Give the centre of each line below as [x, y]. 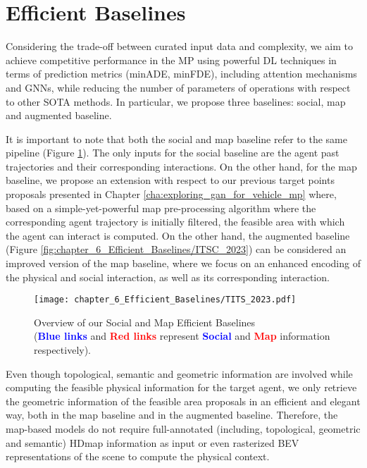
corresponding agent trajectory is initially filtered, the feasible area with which [175, 222]
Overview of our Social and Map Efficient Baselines [145, 322]
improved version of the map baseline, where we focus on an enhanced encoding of [183, 263]
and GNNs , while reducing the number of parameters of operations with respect [178, 87]
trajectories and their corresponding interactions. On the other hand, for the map [181, 166]
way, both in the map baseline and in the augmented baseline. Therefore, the [172, 415]
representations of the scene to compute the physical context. [138, 456]
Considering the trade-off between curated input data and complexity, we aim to [179, 46]
